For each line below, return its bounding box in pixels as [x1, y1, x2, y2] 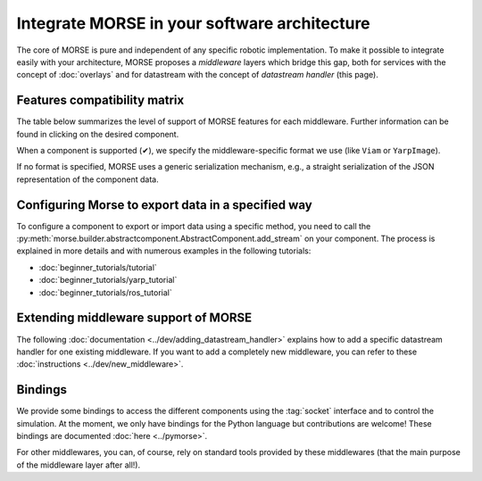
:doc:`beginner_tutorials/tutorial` [38, 261, 158, 272]
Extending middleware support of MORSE [16, 311, 253, 326]
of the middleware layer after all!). [16, 460, 141, 470]
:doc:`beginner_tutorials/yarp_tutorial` [38, 275, 178, 286]
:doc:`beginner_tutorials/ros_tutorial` [38, 286, 173, 298]
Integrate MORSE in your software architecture [16, 13, 370, 33]
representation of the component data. [16, 174, 160, 185]
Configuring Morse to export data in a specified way [16, 197, 312, 212]
